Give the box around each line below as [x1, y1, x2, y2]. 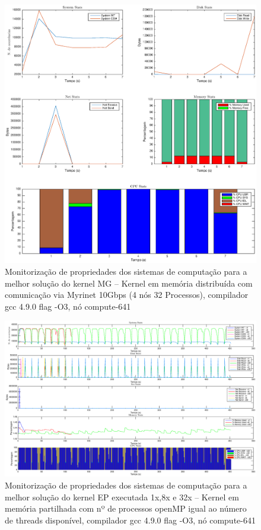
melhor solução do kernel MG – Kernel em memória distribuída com [5, 277, 253, 289]
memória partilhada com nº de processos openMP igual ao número [5, 502, 247, 515]
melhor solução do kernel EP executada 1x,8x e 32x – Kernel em [5, 490, 239, 503]
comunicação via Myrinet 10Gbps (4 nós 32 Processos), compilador [5, 288, 249, 301]
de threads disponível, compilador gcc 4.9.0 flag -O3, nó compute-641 [5, 513, 256, 526]
